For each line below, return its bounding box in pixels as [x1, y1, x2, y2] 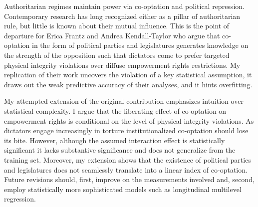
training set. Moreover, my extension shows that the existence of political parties [4, 154, 251, 165]
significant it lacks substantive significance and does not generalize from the [4, 145, 236, 155]
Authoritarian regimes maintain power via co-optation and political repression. [4, 1, 245, 11]
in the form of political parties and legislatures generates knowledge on [32, 40, 249, 50]
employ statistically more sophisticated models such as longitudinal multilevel [4, 184, 242, 194]
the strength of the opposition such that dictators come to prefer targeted [4, 49, 230, 60]
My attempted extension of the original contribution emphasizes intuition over [4, 96, 244, 106]
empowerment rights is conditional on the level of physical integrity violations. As [4, 115, 254, 126]
